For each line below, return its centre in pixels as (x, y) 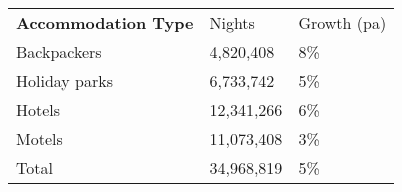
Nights (232, 22)
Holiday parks (65, 80)
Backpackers (59, 51)
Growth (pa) (342, 22)
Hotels (38, 109)
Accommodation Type (105, 22)
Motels (39, 138)
